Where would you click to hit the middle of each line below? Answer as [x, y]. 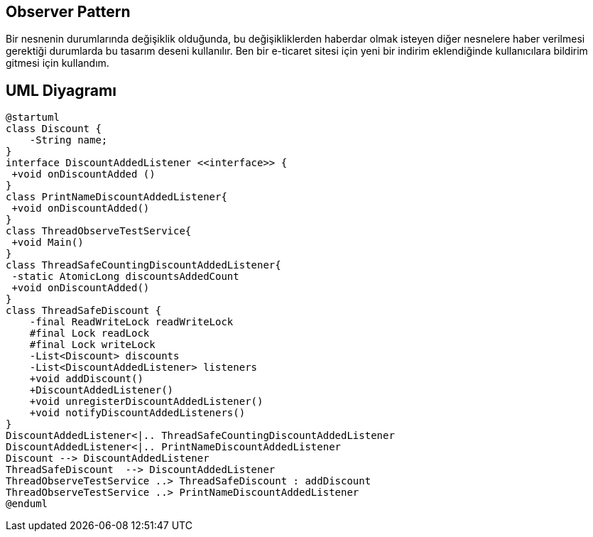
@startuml [33, 118]
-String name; [69, 140]
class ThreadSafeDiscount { [84, 311]
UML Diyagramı [61, 90]
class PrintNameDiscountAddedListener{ [116, 197]
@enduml [27, 504]
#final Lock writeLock [92, 345]
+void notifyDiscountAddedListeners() [137, 413]
